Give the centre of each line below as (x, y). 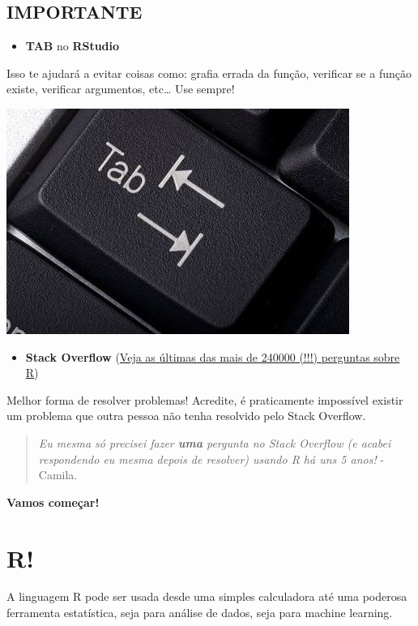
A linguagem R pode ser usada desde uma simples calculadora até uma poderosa (207, 596)
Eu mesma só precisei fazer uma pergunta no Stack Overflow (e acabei (215, 442)
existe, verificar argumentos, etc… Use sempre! (121, 89)
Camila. (58, 475)
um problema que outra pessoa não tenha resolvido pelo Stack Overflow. (186, 416)
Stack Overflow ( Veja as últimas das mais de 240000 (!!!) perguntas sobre (213, 356)
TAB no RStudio (73, 46)
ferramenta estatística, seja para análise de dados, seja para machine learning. (200, 613)
